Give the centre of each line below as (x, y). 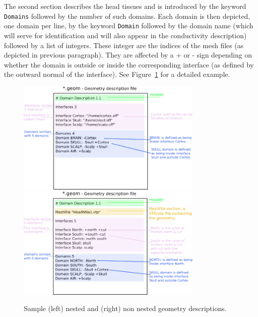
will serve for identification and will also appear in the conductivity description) (125, 35)
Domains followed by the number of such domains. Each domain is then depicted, (127, 16)
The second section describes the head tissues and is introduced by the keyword (125, 6)
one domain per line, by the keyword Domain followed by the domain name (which (129, 26)
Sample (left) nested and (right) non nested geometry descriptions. (125, 308)
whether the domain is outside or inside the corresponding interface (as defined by (129, 64)
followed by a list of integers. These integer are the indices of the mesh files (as (124, 45)
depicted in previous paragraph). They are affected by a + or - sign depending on (128, 55)
